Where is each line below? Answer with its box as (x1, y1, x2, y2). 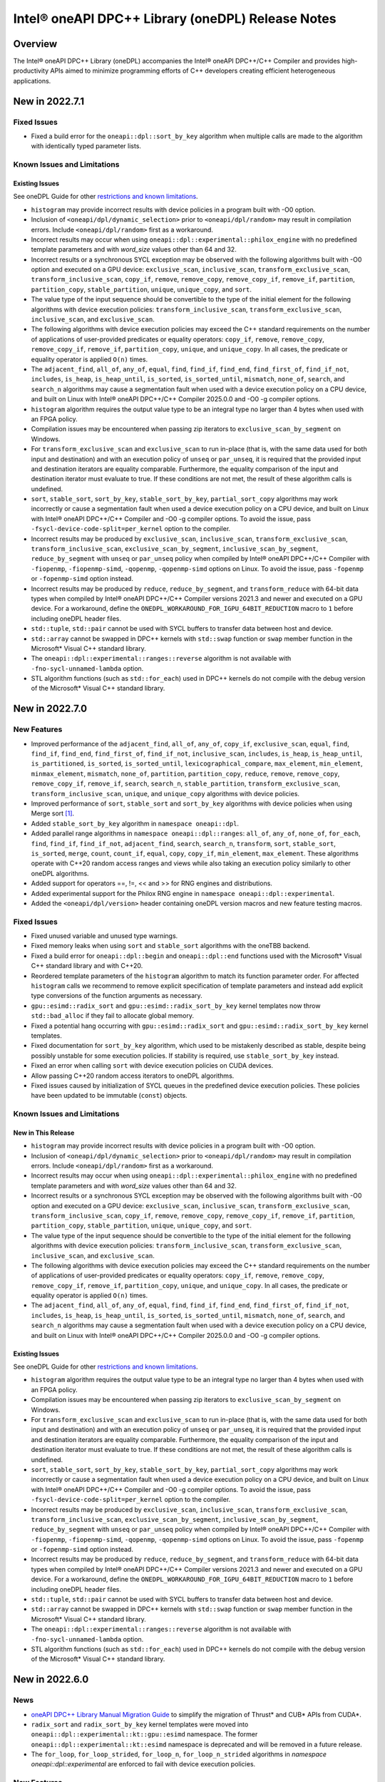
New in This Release (13, 1128, 75, 1137)
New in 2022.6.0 (13, 1674, 89, 1686)
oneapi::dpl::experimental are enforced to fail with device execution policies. (31, 1760, 256, 1768)
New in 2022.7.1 (13, 95, 85, 107)
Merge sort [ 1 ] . (31, 809, 75, 818)
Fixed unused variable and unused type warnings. (31, 932, 178, 940)
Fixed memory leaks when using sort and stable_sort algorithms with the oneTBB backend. (31, 942, 310, 950)
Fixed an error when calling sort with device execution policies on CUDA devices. (31, 1061, 274, 1070)
